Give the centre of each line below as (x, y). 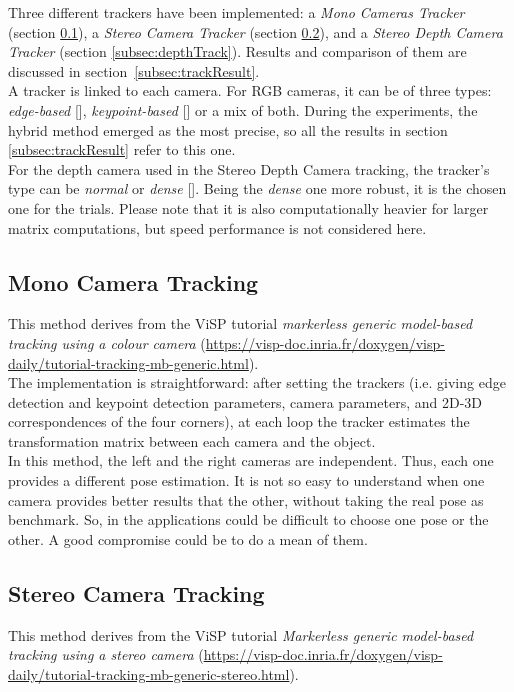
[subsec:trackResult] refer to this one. (122, 149)
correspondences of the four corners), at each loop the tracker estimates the (239, 421)
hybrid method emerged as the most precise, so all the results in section (228, 129)
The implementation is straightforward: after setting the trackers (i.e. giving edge (257, 382)
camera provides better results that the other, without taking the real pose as (246, 499)
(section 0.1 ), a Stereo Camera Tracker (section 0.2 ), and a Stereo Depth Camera (255, 31)
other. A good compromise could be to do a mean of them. (188, 538)
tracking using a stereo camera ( (106, 654)
